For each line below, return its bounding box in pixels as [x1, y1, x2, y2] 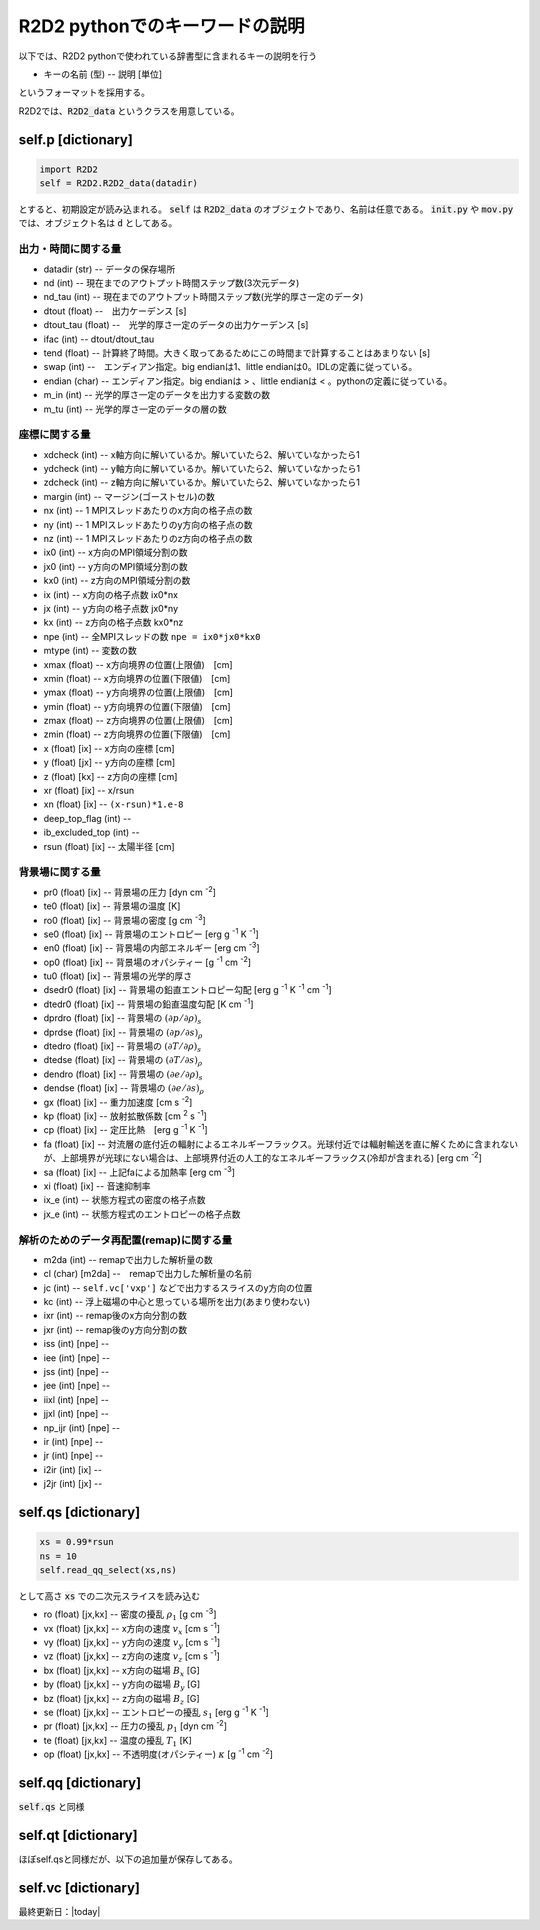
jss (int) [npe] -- [43, 1366, 110, 1377]
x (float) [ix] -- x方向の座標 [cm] [43, 742, 175, 754]
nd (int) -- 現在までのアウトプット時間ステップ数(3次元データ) [43, 277, 300, 289]
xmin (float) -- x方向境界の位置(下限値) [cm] [43, 672, 231, 684]
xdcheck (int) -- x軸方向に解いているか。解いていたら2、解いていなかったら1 [43, 448, 360, 460]
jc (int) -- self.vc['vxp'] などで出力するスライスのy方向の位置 [43, 1281, 313, 1294]
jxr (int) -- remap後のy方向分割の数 [43, 1323, 188, 1335]
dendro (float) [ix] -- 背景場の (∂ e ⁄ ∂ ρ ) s [43, 1068, 204, 1082]
